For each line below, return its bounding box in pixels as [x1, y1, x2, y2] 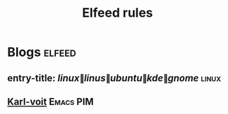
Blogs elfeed [7, 44, 77, 60]
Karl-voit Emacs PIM [7, 96, 94, 108]
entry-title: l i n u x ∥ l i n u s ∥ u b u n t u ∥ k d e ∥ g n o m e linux [7, 72, 222, 84]
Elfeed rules [82, 5, 153, 21]
